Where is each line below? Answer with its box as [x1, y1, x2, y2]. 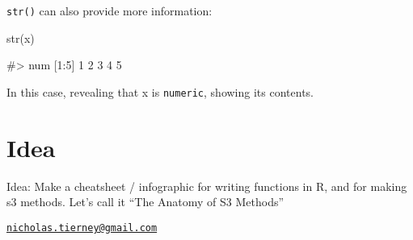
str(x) [6, 29, 35, 46]
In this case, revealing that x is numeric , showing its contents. [6, 83, 314, 100]
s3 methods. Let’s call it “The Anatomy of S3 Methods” [6, 193, 284, 210]
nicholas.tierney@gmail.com [6, 221, 158, 234]
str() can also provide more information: [6, 2, 213, 19]
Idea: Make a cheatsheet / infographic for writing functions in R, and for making [6, 177, 407, 194]
